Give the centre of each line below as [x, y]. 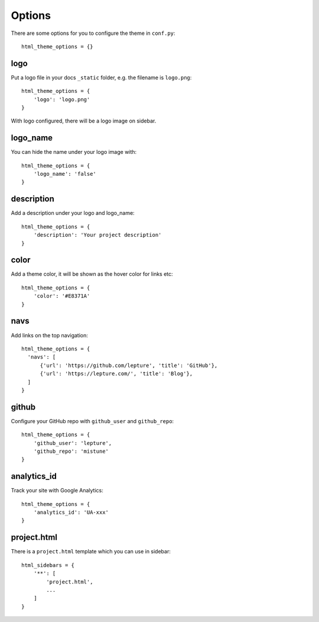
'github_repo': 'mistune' [71, 451]
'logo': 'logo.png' [62, 99]
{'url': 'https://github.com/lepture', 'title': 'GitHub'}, [129, 365]
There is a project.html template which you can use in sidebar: [91, 552]
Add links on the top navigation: [50, 335]
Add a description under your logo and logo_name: [73, 213]
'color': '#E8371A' [62, 296]
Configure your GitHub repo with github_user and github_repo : [92, 421]
